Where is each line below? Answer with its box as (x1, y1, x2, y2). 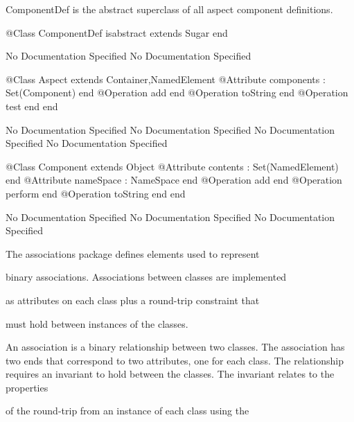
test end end (6, 98, 58, 113)
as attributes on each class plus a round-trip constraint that (6, 292, 260, 307)
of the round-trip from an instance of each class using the (6, 403, 249, 418)
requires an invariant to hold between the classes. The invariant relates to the (6, 367, 335, 381)
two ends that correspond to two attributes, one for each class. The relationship (6, 353, 344, 367)
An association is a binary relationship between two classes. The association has (6, 340, 345, 354)
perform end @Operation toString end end (6, 186, 186, 200)
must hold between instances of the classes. (6, 316, 188, 331)
